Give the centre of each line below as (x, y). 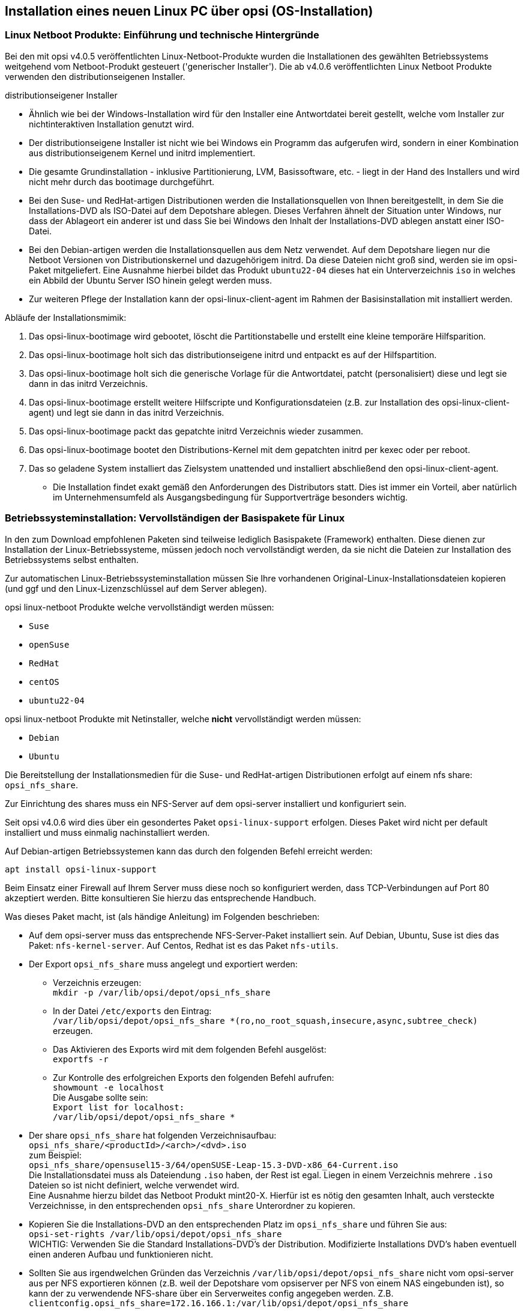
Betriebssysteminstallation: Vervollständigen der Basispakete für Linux (175, 518)
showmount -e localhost (109, 1087)
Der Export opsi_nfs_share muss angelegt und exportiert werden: (163, 964)
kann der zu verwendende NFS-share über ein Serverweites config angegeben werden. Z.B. (211, 1293)
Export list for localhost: (119, 1107)
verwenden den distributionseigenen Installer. (95, 76)
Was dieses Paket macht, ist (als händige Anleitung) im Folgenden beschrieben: (162, 916)
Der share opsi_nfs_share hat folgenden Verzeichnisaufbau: (153, 1135)
